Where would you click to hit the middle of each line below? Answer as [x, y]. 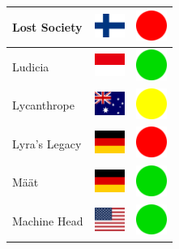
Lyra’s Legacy [47, 143]
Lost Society [47, 26]
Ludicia [31, 66]
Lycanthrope [43, 105]
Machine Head [48, 221]
